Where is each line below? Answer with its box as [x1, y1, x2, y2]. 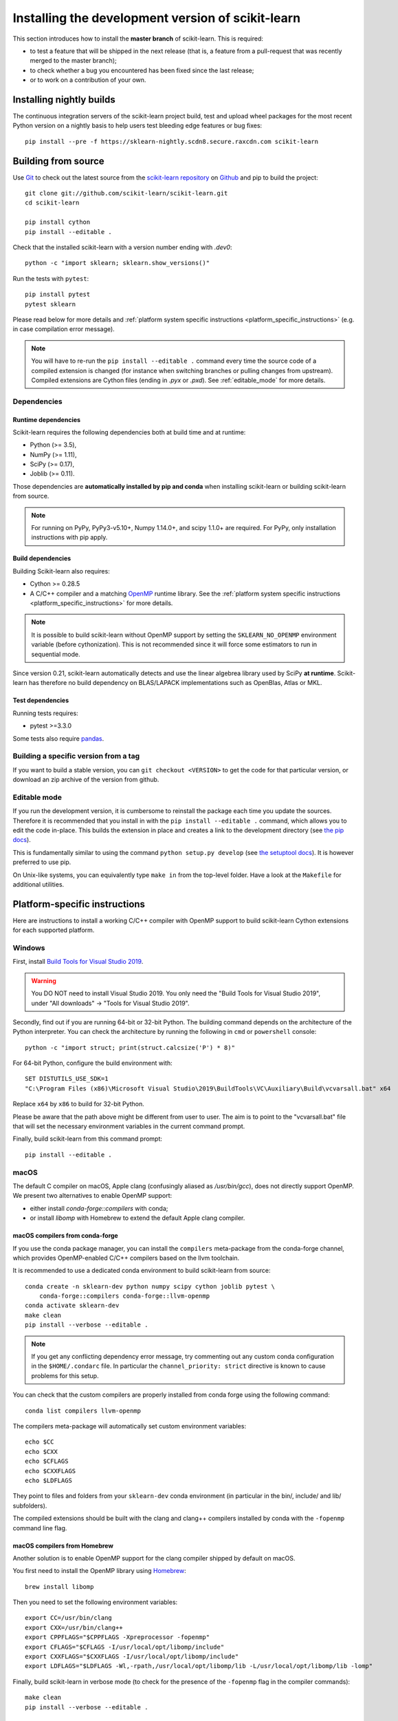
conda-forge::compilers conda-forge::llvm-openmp [38, 1292, 210, 1300]
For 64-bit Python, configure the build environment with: [12, 1059, 173, 1067]
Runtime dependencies [12, 415, 81, 423]
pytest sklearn [25, 300, 76, 308]
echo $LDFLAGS [25, 1477, 72, 1484]
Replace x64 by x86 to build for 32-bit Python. [12, 1100, 144, 1108]
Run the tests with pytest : [12, 274, 89, 282]
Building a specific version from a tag [12, 751, 140, 761]
